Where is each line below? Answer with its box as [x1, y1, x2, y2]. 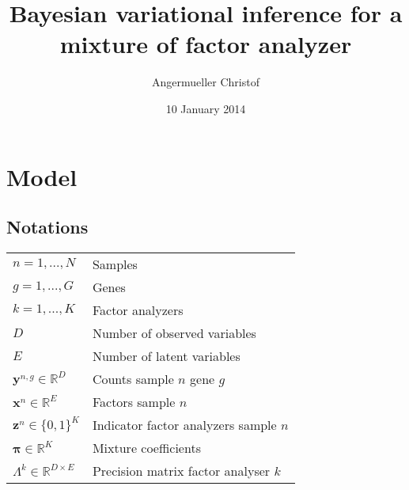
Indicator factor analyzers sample [92, 415, 277, 434]
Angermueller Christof [152, 74, 259, 90]
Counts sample [92, 369, 174, 388]
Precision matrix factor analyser [92, 461, 271, 480]
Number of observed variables [92, 323, 256, 342]
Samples [92, 254, 138, 273]
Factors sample [92, 392, 176, 411]
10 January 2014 [165, 100, 246, 116]
